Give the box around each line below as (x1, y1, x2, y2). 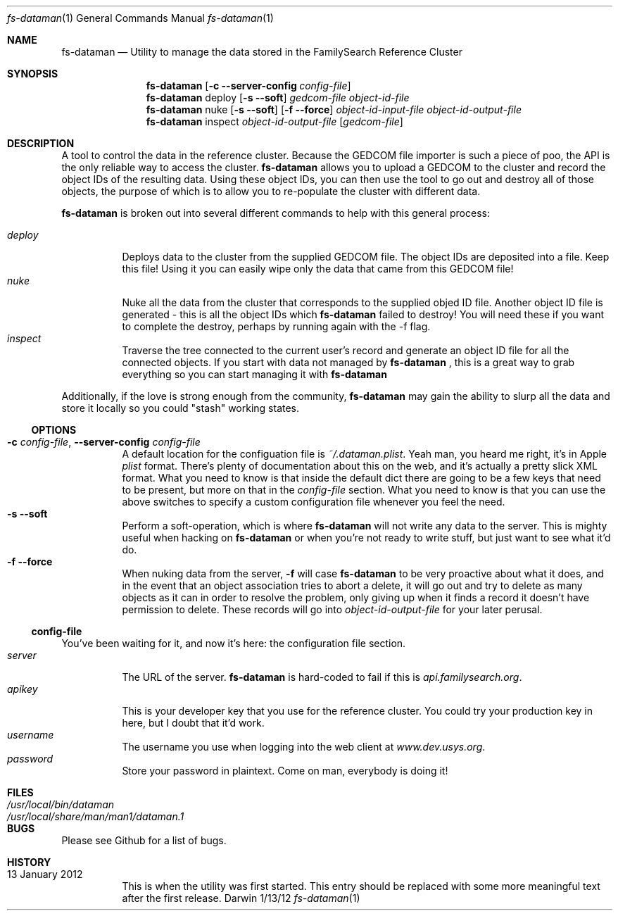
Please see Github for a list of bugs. (61, 834, 227, 846)
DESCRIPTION (7, 137, 75, 149)
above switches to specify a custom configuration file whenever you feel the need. (122, 496, 505, 508)
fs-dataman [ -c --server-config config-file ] (146, 80, 351, 92)
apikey (7, 683, 38, 695)
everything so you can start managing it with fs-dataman (122, 368, 387, 380)
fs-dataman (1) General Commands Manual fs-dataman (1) (7, 12, 274, 24)
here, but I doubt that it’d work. (122, 717, 265, 729)
